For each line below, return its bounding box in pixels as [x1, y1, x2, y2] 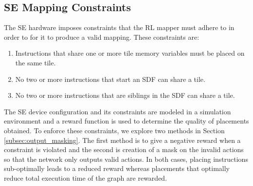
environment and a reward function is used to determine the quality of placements [4, 116, 249, 126]
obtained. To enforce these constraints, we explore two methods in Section [4, 125, 225, 135]
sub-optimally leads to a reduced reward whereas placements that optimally [4, 163, 230, 173]
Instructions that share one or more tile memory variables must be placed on [15, 48, 245, 58]
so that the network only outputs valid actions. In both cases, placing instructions [4, 154, 248, 164]
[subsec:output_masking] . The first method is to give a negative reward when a [4, 135, 241, 145]
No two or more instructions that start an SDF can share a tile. [15, 74, 205, 84]
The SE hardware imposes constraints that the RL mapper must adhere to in [4, 22, 235, 32]
